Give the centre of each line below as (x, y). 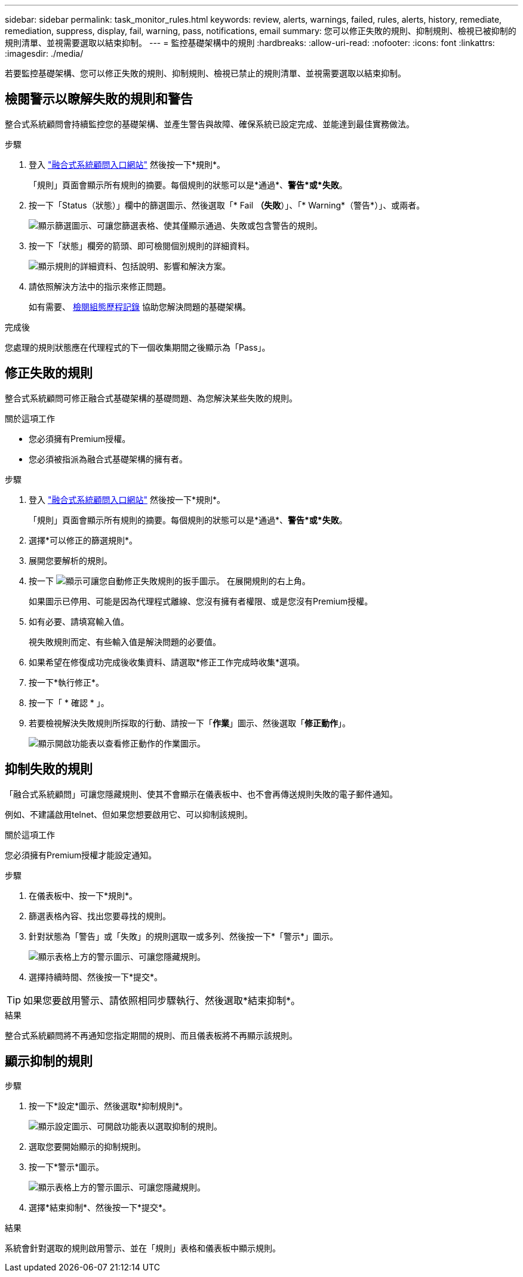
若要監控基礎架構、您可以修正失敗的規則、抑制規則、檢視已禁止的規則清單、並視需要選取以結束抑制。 (205, 73)
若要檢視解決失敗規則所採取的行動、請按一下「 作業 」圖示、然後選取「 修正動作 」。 (190, 723)
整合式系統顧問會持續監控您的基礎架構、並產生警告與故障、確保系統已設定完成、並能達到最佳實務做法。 (210, 124)
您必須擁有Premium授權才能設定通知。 (81, 855)
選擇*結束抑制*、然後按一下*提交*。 (100, 1208)
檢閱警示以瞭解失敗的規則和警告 (99, 99)
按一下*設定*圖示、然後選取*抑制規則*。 (108, 1106)
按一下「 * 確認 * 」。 (69, 702)
